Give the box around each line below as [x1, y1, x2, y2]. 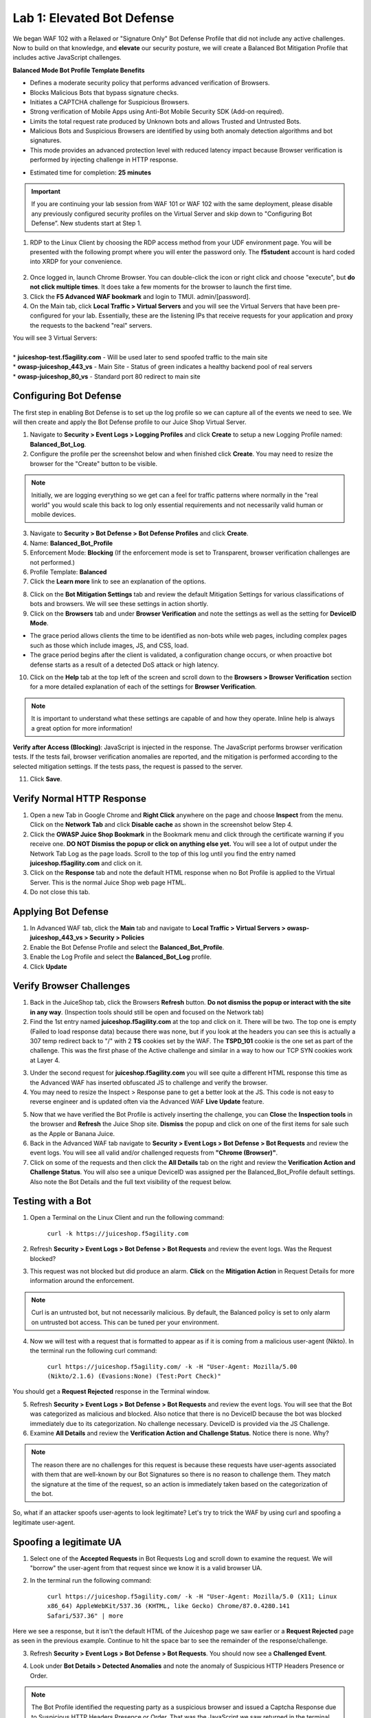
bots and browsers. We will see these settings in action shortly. [30, 600, 209, 608]
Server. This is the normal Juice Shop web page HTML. [30, 878, 187, 886]
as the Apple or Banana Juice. [30, 1129, 115, 1137]
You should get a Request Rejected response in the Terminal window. [12, 1387, 210, 1396]
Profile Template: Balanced [30, 568, 107, 577]
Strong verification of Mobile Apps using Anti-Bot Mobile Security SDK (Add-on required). [30, 107, 284, 116]
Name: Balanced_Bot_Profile [30, 539, 113, 547]
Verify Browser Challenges [12, 980, 131, 992]
